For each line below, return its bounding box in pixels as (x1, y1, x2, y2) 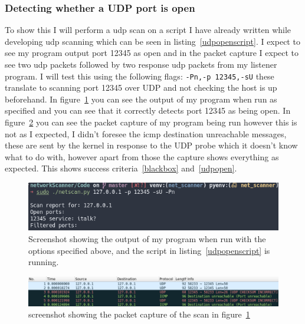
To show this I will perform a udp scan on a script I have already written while (5, 24, 291, 36)
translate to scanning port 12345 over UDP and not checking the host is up (5, 81, 277, 94)
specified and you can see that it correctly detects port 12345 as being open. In (5, 104, 291, 117)
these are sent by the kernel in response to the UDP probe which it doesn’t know (5, 139, 298, 151)
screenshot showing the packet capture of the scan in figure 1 (28, 308, 250, 320)
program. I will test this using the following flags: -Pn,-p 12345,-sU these (5, 70, 274, 82)
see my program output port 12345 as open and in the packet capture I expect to (5, 47, 299, 59)
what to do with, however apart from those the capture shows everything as (5, 150, 279, 163)
